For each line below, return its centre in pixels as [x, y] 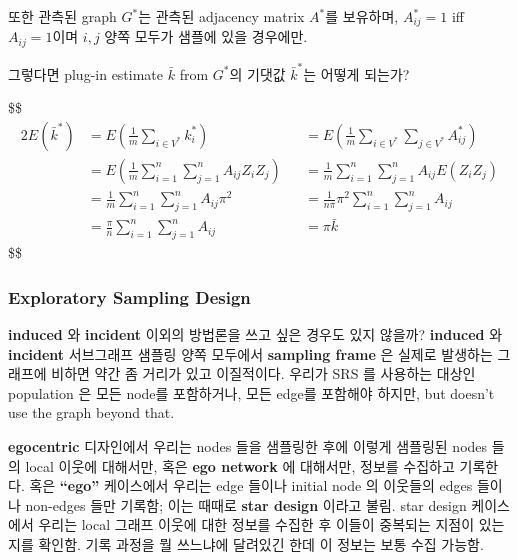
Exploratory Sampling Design [129, 296]
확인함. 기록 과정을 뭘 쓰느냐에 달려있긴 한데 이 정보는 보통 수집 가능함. [261, 544]
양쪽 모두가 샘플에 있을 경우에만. [206, 36]
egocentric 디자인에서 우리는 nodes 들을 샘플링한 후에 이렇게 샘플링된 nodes [248, 446]
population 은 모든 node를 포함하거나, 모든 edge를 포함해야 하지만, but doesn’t [251, 392]
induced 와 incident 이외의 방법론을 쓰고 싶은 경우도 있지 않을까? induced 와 [255, 334]
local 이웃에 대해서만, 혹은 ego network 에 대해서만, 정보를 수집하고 [240, 465]
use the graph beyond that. [91, 412]
